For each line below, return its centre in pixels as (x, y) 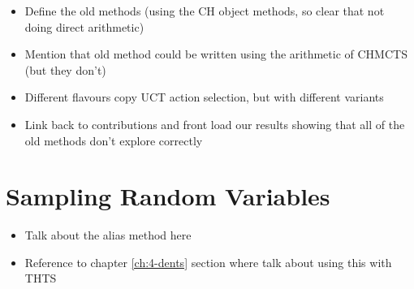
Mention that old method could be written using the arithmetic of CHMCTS (216, 54)
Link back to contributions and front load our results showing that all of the (215, 124)
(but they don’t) (65, 69)
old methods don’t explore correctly (114, 140)
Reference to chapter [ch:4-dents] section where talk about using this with (208, 262)
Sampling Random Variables (168, 196)
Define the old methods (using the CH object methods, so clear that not (205, 11)
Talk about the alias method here (108, 235)
